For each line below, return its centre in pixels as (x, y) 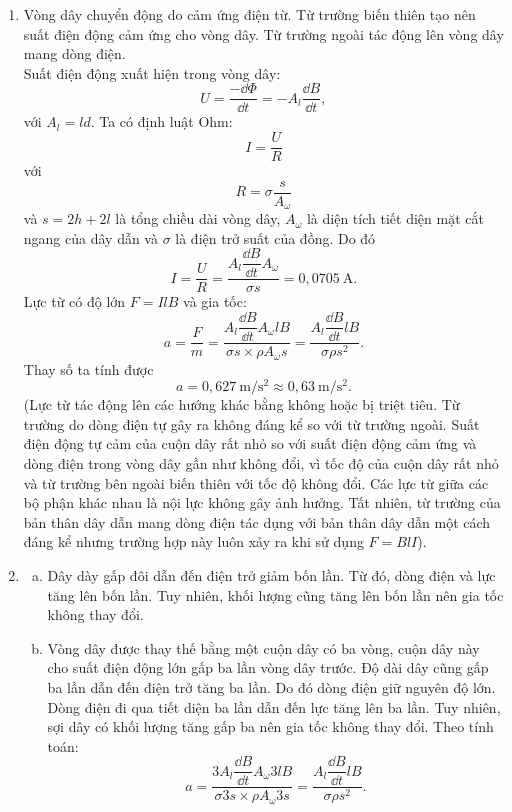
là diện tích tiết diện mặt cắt (395, 218)
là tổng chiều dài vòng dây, (198, 218)
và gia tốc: (215, 301)
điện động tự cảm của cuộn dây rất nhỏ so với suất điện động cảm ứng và (250, 443)
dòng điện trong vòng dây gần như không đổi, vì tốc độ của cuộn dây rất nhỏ (261, 463)
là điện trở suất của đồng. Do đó (275, 237)
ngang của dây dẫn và (90, 237)
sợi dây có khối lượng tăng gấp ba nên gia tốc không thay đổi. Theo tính (270, 726)
